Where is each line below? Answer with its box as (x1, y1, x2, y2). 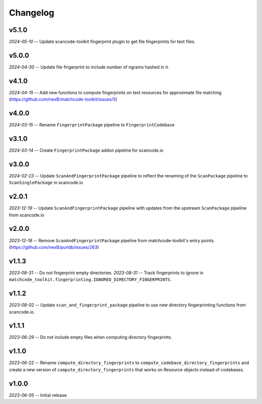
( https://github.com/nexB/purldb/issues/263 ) (9, 244, 99, 250)
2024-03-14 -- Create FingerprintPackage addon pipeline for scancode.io (9, 147, 164, 153)
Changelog (9, 7, 54, 18)
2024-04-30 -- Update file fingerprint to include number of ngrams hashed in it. (9, 64, 169, 70)
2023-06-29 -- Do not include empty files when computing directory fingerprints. (9, 334, 172, 340)
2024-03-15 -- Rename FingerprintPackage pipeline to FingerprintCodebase (9, 122, 175, 128)
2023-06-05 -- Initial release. (9, 392, 68, 398)
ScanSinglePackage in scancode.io (9, 180, 83, 186)
